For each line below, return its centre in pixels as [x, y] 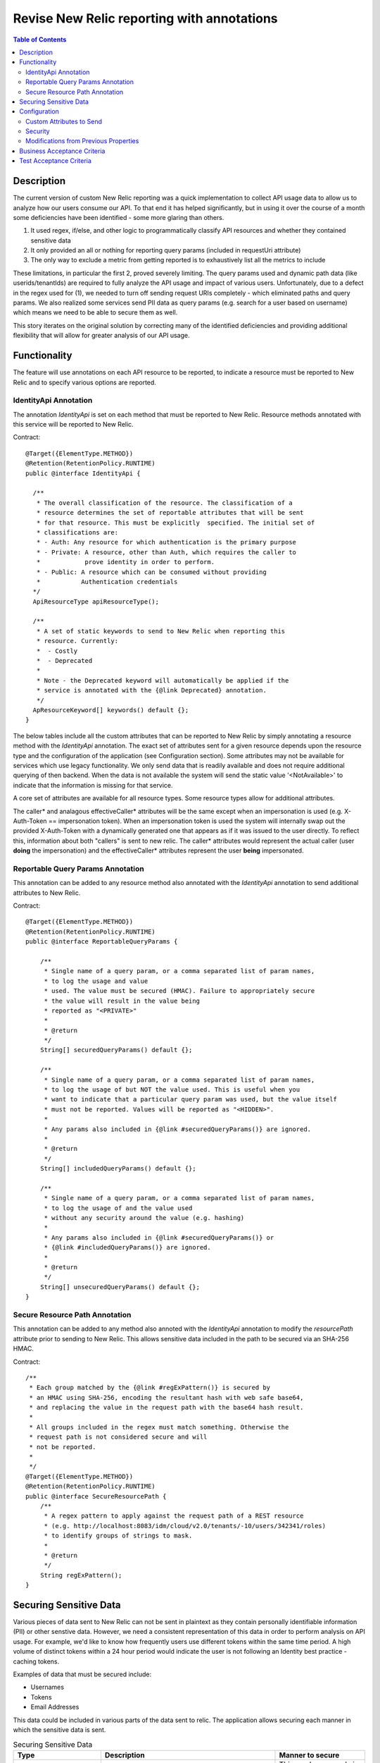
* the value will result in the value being [122, 1001]
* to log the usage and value [96, 981]
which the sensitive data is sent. [59, 1730]
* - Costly [57, 651]
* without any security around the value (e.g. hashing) [144, 1218]
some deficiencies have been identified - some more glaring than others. [119, 217]
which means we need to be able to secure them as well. [95, 312]
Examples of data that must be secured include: [82, 1674]
